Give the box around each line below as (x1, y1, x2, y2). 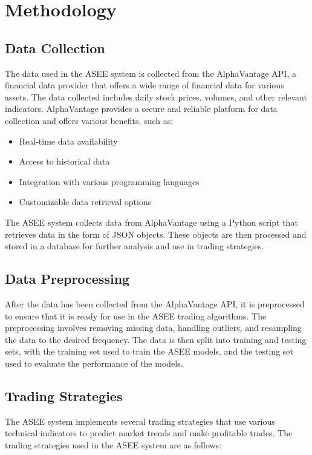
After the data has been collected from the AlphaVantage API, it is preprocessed (5, 297, 305, 310)
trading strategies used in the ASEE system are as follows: (5, 438, 222, 451)
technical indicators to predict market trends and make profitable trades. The (5, 427, 293, 439)
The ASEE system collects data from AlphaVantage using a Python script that (5, 215, 298, 228)
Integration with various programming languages (19, 175, 200, 188)
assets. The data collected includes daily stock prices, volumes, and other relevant (5, 90, 307, 103)
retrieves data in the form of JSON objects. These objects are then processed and (5, 227, 307, 240)
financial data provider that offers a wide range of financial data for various (5, 79, 284, 91)
